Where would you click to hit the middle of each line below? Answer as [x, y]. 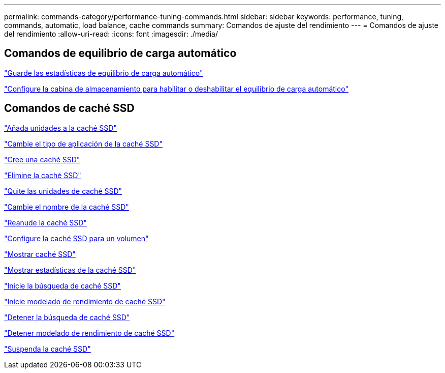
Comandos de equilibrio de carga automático [120, 53]
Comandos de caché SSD [69, 108]
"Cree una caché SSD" [42, 159]
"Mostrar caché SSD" [40, 254]
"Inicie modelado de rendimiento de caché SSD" [85, 301]
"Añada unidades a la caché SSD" [60, 128]
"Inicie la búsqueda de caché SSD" [62, 285]
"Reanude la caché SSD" [45, 222]
